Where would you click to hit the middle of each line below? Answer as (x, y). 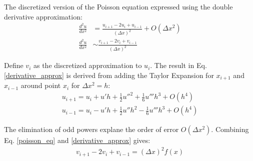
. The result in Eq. (178, 65)
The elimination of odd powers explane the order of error (91, 129)
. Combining (230, 129)
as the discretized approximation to (87, 65)
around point (41, 85)
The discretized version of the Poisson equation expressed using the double (118, 6)
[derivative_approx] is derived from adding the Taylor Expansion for (109, 75)
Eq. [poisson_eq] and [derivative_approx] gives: (77, 140)
